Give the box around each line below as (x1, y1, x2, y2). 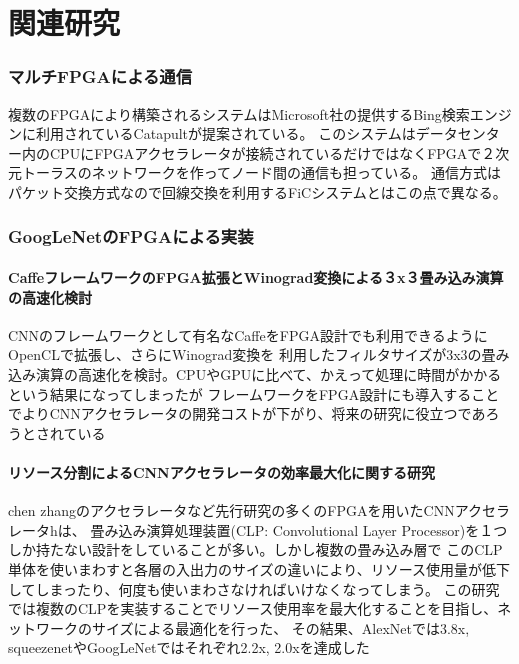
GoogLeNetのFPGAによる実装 (8, 224, 254, 249)
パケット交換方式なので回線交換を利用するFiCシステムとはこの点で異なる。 (8, 181, 507, 202)
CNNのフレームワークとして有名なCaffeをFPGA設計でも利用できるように (8, 324, 488, 345)
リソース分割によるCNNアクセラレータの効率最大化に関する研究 (8, 461, 436, 482)
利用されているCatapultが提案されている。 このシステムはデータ (35, 123, 458, 144)
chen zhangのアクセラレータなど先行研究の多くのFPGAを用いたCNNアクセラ (8, 500, 510, 521)
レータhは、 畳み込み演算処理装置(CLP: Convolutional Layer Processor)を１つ (8, 519, 508, 540)
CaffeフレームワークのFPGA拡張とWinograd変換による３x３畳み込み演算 (8, 267, 504, 287)
